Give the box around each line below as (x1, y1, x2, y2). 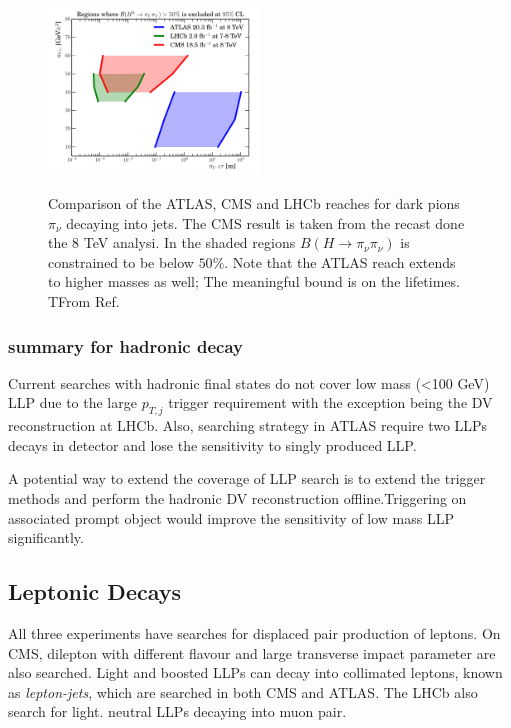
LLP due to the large (8, 392, 137, 413)
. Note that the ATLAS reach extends (224, 251, 456, 272)
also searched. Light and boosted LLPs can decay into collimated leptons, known (8, 662, 503, 683)
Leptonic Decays (8, 576, 182, 607)
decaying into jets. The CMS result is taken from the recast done (66, 212, 465, 233)
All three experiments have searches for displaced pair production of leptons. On (8, 623, 501, 644)
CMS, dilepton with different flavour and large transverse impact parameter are (8, 642, 496, 663)
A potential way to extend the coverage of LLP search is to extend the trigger (8, 468, 486, 489)
